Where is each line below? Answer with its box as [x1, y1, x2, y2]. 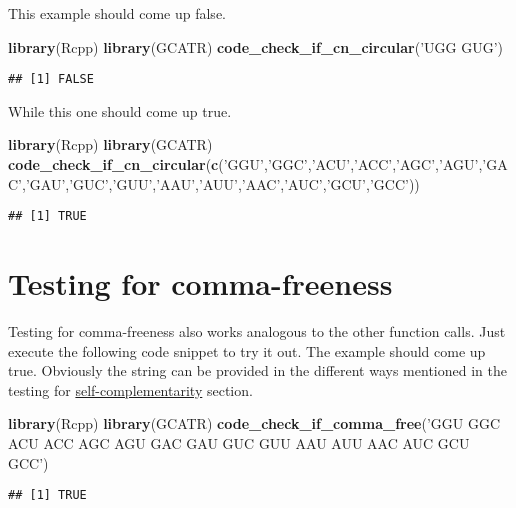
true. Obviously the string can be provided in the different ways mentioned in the [8, 360, 507, 381]
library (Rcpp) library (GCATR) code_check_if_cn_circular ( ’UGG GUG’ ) [8, 36, 503, 57]
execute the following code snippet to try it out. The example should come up [8, 340, 486, 361]
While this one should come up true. [8, 100, 232, 121]
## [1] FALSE [8, 72, 94, 87]
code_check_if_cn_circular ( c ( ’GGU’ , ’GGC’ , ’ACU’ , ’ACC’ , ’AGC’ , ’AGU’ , [8, 154, 483, 175]
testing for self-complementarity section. [8, 379, 253, 400]
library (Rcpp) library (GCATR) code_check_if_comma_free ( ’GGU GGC [8, 413, 501, 434]
